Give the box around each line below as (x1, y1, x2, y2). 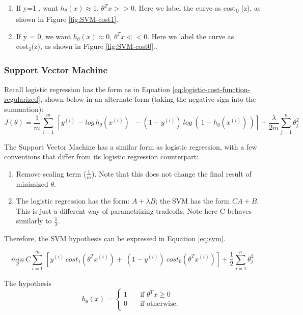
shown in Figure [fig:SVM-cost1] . (16, 14, 119, 24)
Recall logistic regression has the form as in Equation (4, 83, 170, 94)
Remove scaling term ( (16, 168, 87, 179)
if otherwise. (140, 300, 178, 308)
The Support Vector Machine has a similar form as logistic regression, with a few (4, 141, 257, 152)
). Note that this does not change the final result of (91, 168, 252, 179)
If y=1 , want (16, 3, 58, 13)
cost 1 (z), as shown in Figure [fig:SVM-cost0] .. (16, 41, 157, 53)
